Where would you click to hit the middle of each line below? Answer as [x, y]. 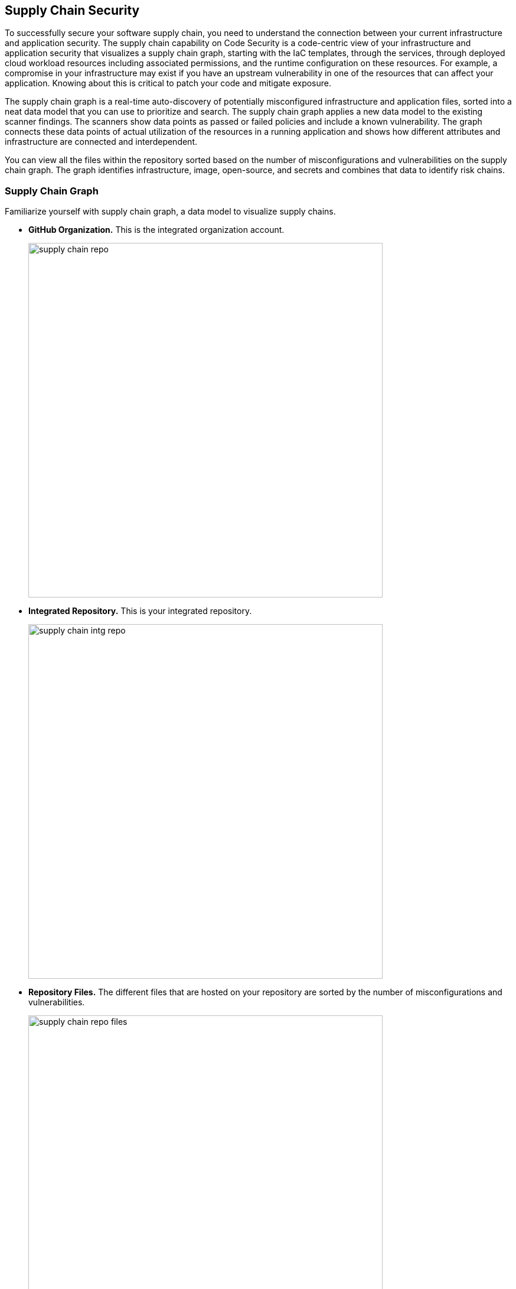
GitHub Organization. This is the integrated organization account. [156, 230]
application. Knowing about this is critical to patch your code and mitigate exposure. [168, 83]
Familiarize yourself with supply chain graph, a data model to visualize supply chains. [170, 212]
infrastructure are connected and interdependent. [101, 142]
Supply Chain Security [72, 10]
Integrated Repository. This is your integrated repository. [140, 611]
